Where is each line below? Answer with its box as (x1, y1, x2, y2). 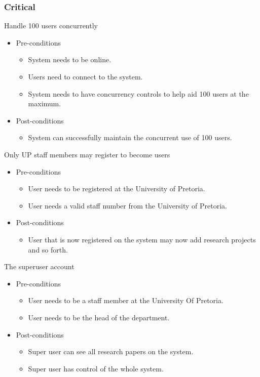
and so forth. (28, 244, 68, 255)
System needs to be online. (28, 54, 112, 65)
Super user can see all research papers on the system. (28, 346, 194, 357)
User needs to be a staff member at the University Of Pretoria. (28, 295, 224, 306)
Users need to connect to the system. (28, 71, 143, 81)
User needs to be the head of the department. (28, 312, 170, 322)
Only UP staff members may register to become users (4, 149, 170, 159)
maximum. (28, 98, 61, 109)
